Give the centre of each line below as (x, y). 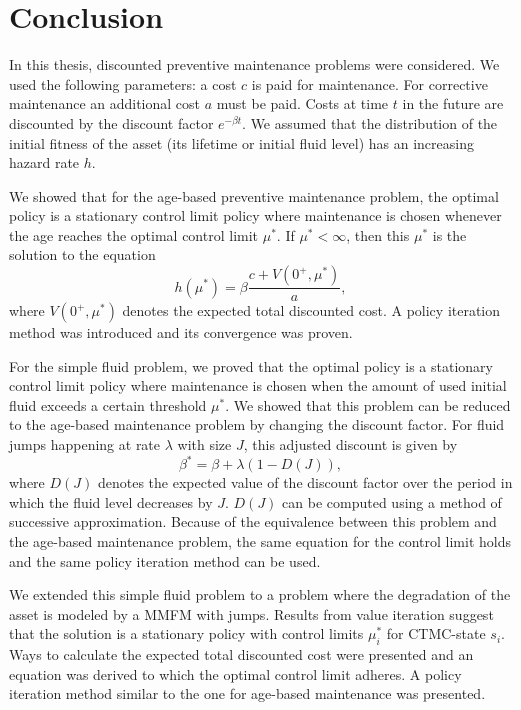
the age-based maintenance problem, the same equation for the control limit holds (260, 540)
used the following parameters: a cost (123, 83)
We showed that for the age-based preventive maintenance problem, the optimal (254, 195)
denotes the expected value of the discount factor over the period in (305, 482)
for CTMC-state (436, 633)
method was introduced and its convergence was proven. (181, 332)
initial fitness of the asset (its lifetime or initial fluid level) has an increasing (241, 142)
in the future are (453, 103)
